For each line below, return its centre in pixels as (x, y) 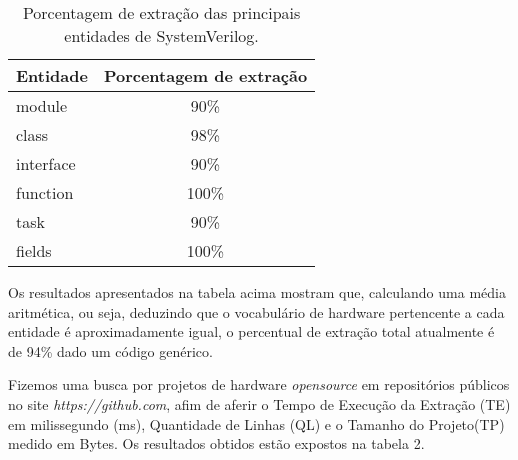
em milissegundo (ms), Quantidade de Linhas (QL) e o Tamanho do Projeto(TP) (256, 423)
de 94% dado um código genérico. (110, 350)
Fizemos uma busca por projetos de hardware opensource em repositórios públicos (259, 384)
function (45, 192)
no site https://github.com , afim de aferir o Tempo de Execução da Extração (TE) (259, 403)
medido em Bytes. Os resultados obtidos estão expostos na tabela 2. (216, 443)
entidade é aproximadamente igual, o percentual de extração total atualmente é (251, 331)
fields (34, 250)
